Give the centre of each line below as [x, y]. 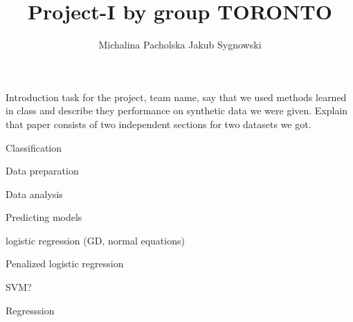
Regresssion [30, 310]
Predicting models [44, 217]
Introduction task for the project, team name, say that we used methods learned [176, 97]
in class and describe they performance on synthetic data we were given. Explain [177, 110]
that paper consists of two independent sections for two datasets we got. [159, 124]
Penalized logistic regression [65, 263]
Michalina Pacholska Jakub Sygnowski [180, 45]
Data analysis [34, 194]
